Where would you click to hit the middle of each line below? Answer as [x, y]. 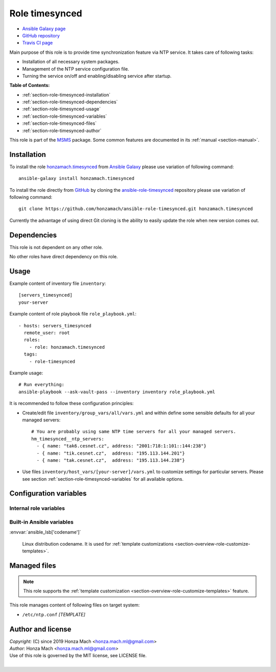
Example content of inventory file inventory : [58, 283]
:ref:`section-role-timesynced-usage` [61, 109]
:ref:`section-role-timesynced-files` [60, 123]
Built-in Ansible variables [41, 522]
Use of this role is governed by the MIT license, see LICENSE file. [78, 656]
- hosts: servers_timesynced [55, 326]
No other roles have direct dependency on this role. [64, 257]
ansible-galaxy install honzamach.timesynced [77, 178]
